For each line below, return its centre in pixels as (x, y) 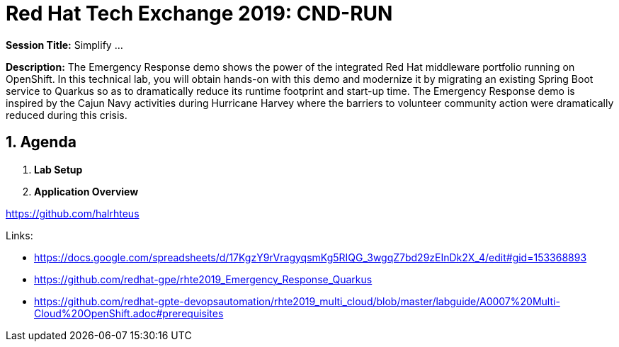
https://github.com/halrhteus (73, 213)
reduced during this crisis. (67, 115)
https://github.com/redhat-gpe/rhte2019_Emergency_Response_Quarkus (203, 279)
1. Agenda (41, 142)
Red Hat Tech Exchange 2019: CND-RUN (199, 13)
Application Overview (86, 191)
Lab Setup (58, 169)
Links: (19, 235)
